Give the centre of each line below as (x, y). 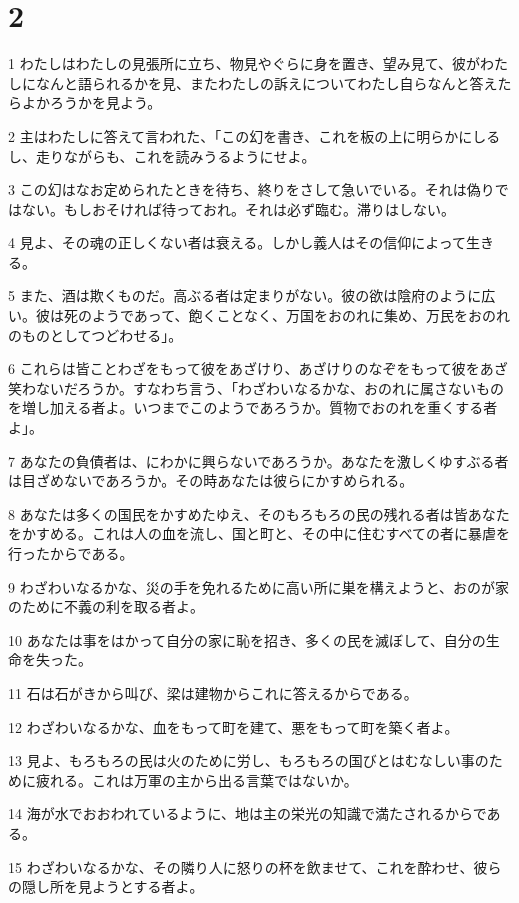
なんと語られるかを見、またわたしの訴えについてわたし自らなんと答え (266, 82)
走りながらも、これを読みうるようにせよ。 (175, 155)
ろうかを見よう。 (105, 102)
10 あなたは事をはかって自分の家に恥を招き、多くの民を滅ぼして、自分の (247, 639)
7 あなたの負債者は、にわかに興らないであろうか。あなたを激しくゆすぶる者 (258, 460)
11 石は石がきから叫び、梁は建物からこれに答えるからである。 (213, 692)
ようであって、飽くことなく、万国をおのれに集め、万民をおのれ (301, 315)
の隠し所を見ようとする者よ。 (106, 886)
